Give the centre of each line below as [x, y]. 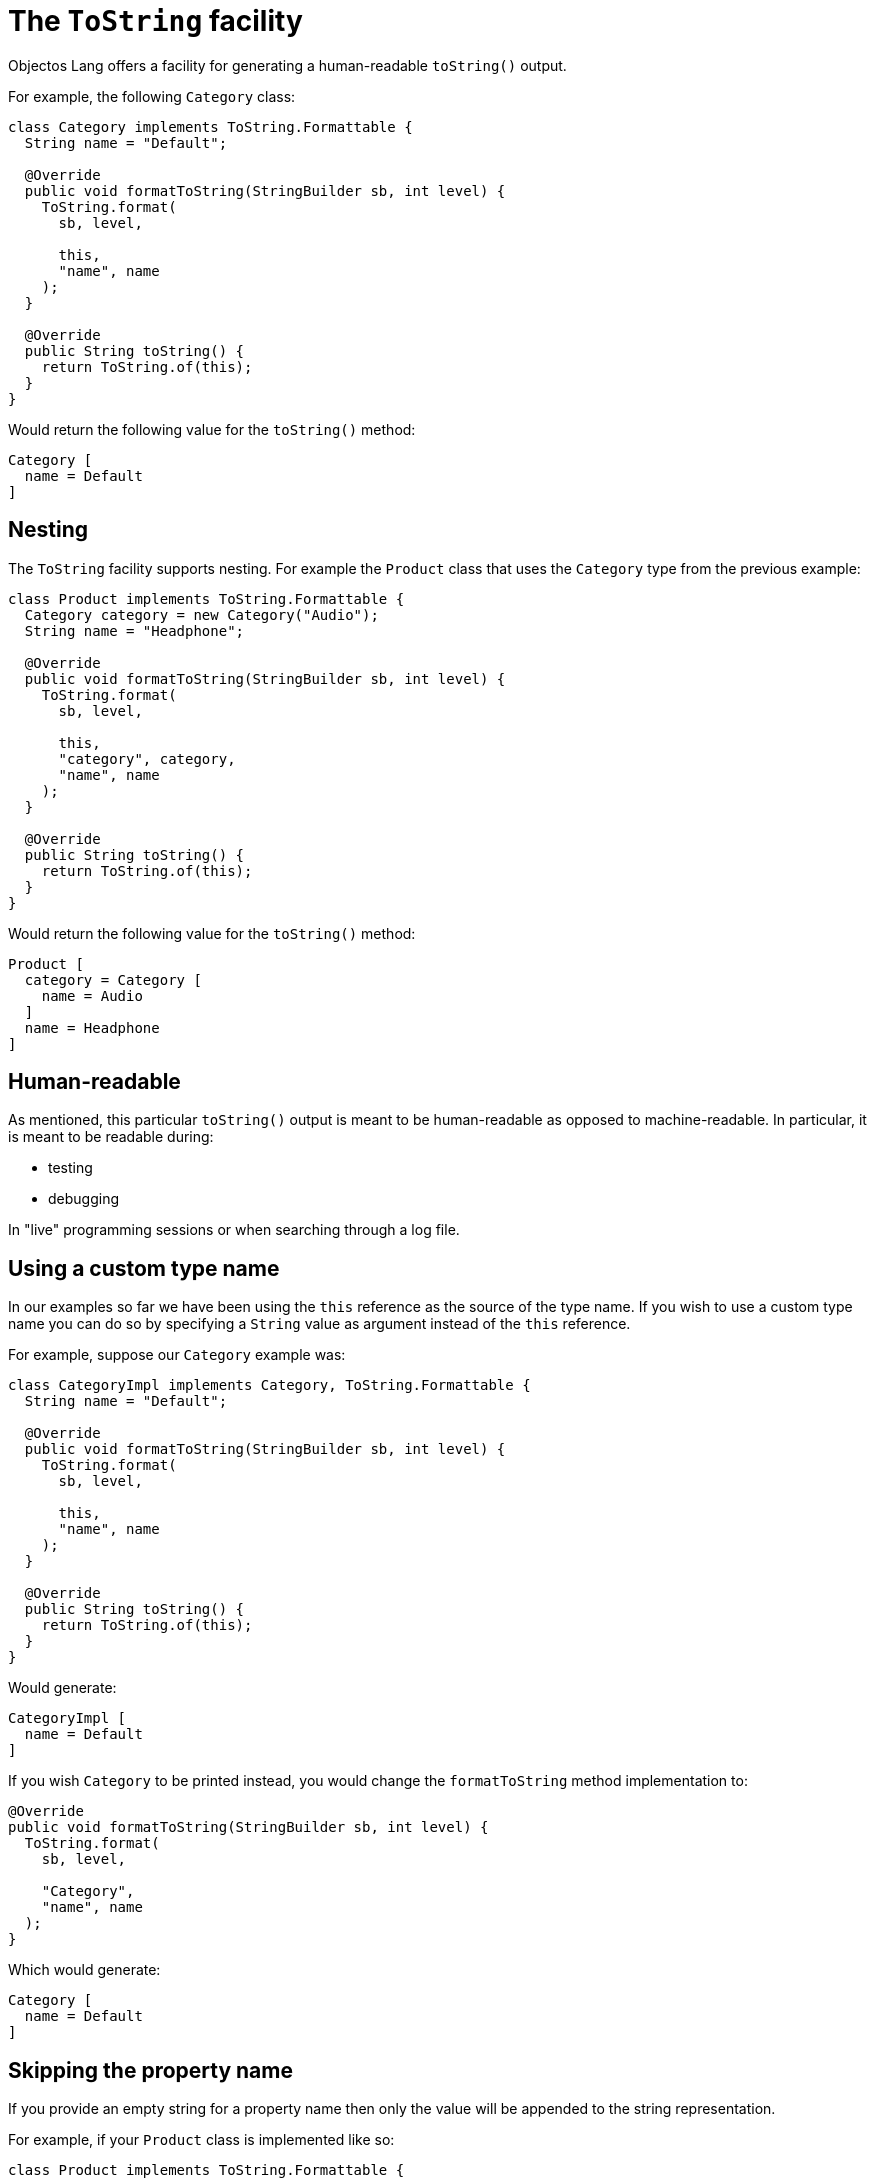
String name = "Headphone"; [134, 630]
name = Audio [92, 995]
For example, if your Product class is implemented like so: [201, 2140]
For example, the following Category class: [152, 96]
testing [70, 1168]
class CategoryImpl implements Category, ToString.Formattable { [269, 1385]
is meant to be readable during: [111, 1137]
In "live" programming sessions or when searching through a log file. [234, 1230]
